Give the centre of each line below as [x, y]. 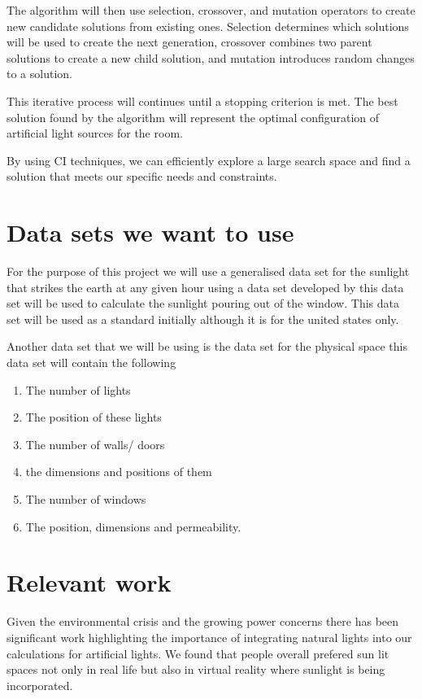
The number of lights [78, 389]
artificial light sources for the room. [95, 133]
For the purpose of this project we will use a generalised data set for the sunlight [208, 271]
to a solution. [39, 74]
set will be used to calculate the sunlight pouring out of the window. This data [203, 303]
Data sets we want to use [150, 232]
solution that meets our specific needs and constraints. [142, 176]
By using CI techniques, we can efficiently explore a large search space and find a [209, 160]
